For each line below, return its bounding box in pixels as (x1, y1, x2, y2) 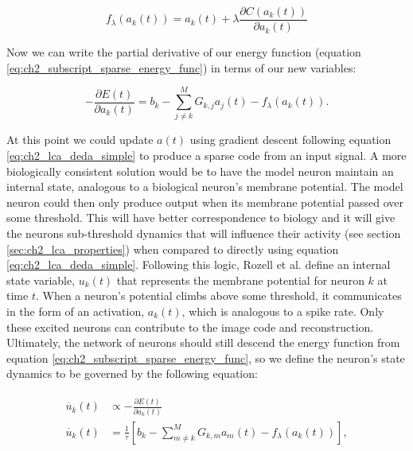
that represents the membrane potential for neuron (116, 271, 364, 288)
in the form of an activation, (6, 302, 145, 319)
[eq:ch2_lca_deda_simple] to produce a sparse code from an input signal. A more (6, 146, 407, 163)
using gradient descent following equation (189, 131, 392, 148)
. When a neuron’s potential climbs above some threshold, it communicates (35, 287, 402, 304)
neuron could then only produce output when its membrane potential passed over (6, 193, 403, 210)
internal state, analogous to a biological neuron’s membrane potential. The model (6, 178, 403, 195)
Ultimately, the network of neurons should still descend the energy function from (6, 334, 400, 351)
